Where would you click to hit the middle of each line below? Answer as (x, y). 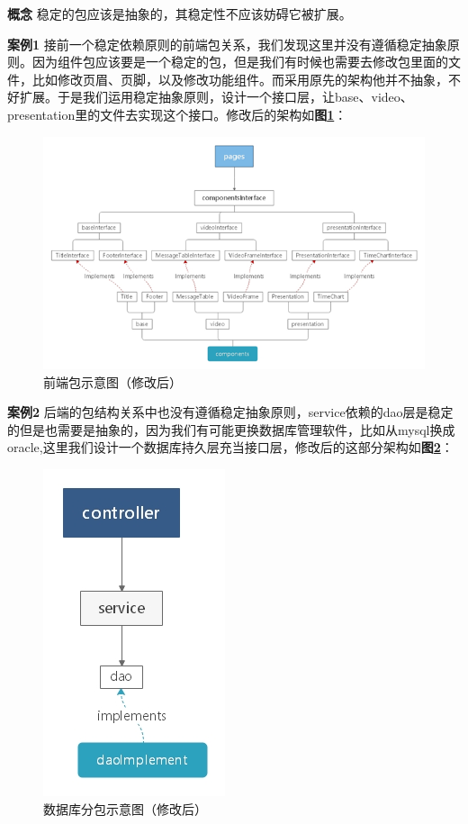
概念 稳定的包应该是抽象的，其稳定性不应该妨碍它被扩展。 (180, 14)
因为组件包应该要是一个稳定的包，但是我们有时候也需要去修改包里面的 (240, 62)
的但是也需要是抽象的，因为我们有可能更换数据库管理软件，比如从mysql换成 (231, 429)
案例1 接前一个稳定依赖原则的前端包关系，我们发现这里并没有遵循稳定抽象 (227, 44)
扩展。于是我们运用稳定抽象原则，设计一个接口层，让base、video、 (216, 97)
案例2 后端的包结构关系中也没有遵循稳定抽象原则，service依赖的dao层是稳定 (230, 412)
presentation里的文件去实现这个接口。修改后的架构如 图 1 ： (177, 114)
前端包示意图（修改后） (112, 381)
